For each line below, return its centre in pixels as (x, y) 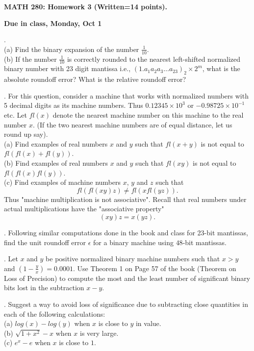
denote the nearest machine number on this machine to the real (148, 115)
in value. (148, 323)
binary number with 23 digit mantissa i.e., (67, 68)
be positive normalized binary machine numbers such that (133, 259)
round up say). (26, 134)
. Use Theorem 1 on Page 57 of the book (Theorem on (155, 268)
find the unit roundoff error (45, 242)
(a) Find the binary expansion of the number (72, 49)
